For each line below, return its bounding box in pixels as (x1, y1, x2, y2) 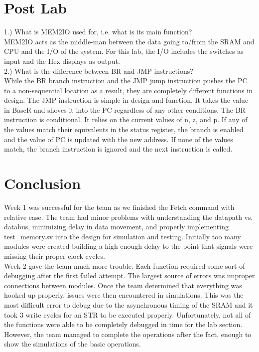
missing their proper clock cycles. (4, 250, 105, 261)
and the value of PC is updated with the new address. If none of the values (4, 134, 233, 144)
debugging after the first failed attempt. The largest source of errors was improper (4, 270, 255, 281)
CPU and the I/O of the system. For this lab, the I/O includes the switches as (4, 46, 244, 56)
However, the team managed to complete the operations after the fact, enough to (4, 329, 252, 339)
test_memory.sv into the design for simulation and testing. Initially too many (4, 231, 241, 241)
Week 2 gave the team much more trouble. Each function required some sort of (4, 260, 245, 271)
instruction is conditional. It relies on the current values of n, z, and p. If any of (4, 114, 248, 125)
